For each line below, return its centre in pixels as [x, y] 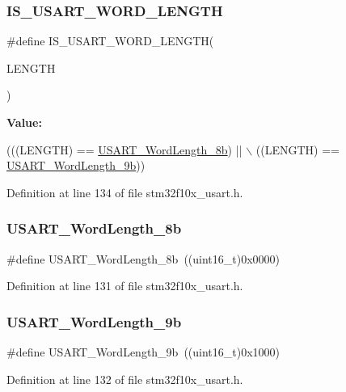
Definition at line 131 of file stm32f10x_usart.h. [125, 286]
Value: [24, 122]
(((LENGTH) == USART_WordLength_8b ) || [124, 149]
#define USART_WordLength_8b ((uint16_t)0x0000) [143, 258]
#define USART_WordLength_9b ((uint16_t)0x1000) [143, 352]
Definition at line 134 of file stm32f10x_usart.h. [125, 192]
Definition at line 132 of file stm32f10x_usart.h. [125, 379]
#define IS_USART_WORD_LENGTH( [110, 41]
